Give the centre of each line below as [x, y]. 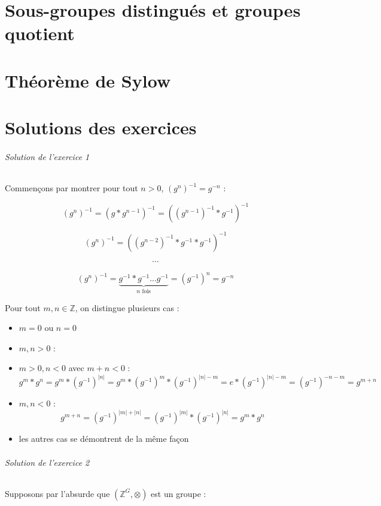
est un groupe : [179, 493]
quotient [40, 33]
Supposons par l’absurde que [57, 493]
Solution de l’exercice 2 [47, 462]
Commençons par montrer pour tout [71, 188]
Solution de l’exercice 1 [47, 156]
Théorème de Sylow [88, 80]
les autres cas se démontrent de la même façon [104, 439]
